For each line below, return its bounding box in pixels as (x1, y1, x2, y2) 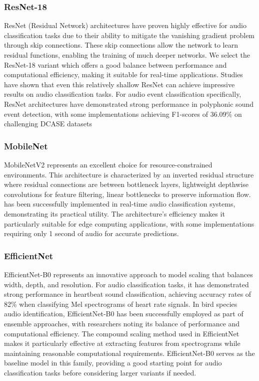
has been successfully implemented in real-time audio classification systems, (4, 199, 235, 209)
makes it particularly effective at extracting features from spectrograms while (4, 338, 240, 348)
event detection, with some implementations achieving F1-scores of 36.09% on (4, 108, 242, 119)
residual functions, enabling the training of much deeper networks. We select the (4, 50, 250, 60)
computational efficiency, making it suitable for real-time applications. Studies (4, 69, 243, 80)
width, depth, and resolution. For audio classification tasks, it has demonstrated (4, 279, 249, 289)
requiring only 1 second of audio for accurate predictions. (4, 228, 179, 239)
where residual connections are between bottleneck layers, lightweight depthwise (4, 179, 248, 189)
